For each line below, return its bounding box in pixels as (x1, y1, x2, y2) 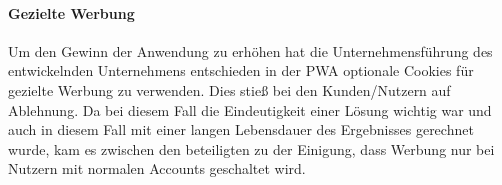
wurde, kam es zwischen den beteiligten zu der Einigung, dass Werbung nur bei (8, 138, 495, 159)
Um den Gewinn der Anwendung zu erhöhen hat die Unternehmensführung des (8, 40, 493, 61)
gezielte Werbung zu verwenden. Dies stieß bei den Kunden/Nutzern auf (8, 79, 451, 100)
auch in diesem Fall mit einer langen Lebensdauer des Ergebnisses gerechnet (8, 119, 474, 140)
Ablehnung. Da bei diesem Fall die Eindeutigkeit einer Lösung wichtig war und (8, 99, 492, 120)
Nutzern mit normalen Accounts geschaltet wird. (8, 158, 306, 179)
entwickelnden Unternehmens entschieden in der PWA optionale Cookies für (8, 60, 474, 81)
